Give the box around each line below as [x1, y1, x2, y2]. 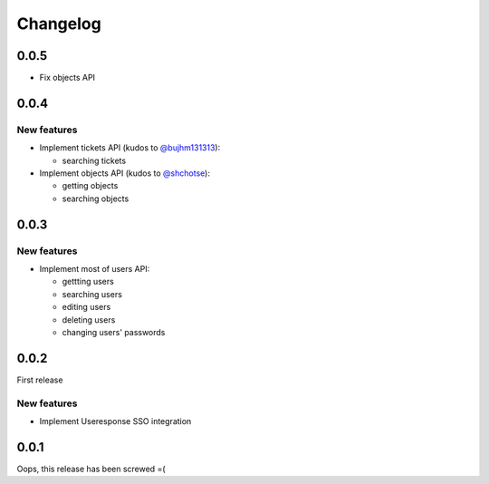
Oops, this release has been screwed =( [16, 463, 167, 474]
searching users [62, 288, 122, 299]
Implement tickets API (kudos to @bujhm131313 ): [39, 142, 221, 153]
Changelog [16, 14, 101, 34]
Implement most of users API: [39, 263, 150, 274]
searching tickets [62, 155, 127, 166]
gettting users [62, 276, 115, 287]
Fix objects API [39, 73, 95, 83]
